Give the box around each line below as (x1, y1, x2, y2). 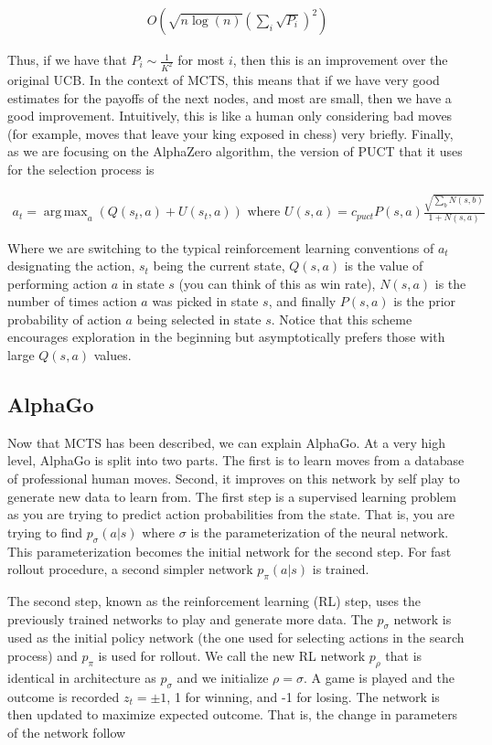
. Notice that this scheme (271, 309, 412, 328)
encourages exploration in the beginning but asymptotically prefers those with (7, 327, 445, 346)
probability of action (7, 309, 122, 328)
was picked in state (152, 292, 259, 311)
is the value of (344, 256, 423, 275)
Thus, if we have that (7, 50, 127, 69)
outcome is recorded (7, 686, 120, 706)
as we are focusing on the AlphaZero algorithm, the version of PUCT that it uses (7, 142, 463, 161)
